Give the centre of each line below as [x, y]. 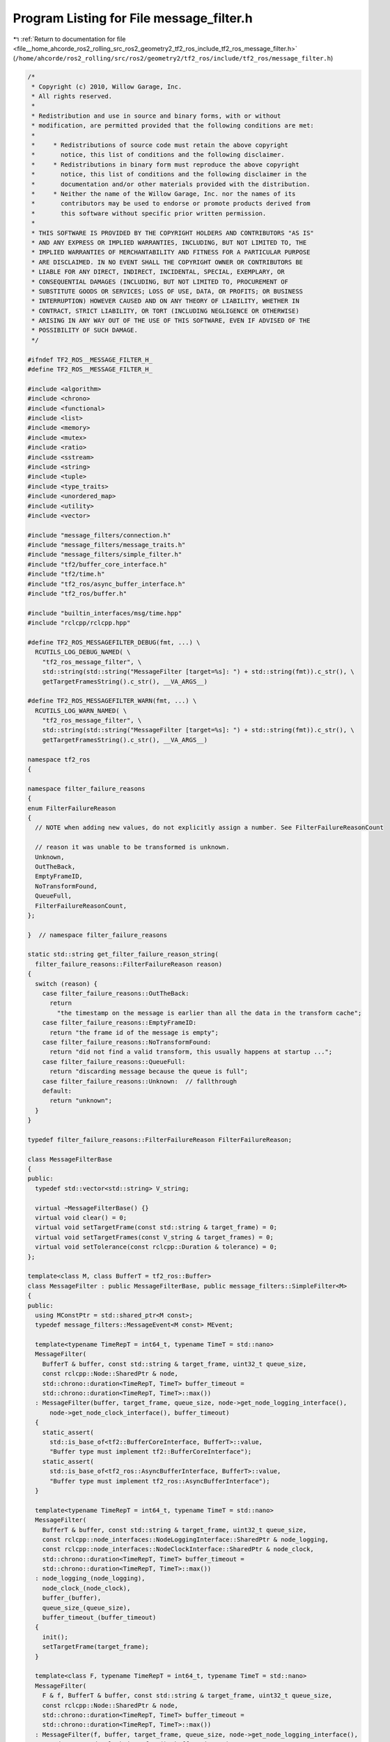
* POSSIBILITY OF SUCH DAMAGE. [85, 330]
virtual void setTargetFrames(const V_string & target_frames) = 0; [155, 1237]
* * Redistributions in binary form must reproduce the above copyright [165, 164]
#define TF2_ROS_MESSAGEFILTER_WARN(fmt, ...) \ [112, 701]
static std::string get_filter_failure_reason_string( [123, 954]
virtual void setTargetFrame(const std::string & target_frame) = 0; [156, 1227]
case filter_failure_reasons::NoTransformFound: [127, 1042]
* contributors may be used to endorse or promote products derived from [171, 203]
